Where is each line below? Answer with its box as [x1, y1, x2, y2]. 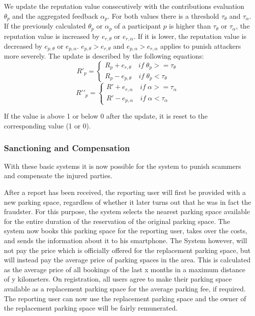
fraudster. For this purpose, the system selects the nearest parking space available [4, 206, 250, 217]
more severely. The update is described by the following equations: [4, 51, 204, 61]
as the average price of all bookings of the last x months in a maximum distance [4, 264, 246, 274]
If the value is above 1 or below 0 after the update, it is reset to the [4, 111, 208, 121]
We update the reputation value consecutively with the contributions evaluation [4, 1, 245, 11]
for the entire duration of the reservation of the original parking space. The [4, 216, 230, 226]
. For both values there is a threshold [107, 10, 219, 21]
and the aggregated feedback [12, 10, 98, 21]
